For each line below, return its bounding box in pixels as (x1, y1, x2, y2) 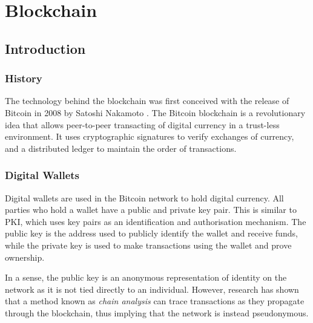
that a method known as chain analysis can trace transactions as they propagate (5, 295, 305, 307)
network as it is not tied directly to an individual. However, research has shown (5, 282, 299, 295)
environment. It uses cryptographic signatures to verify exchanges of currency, (5, 130, 294, 143)
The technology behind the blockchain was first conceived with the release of (5, 94, 289, 107)
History (5, 71, 42, 86)
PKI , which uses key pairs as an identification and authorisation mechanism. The (5, 215, 306, 227)
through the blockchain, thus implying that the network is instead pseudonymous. (5, 306, 309, 319)
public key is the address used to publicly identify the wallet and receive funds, (5, 227, 298, 240)
